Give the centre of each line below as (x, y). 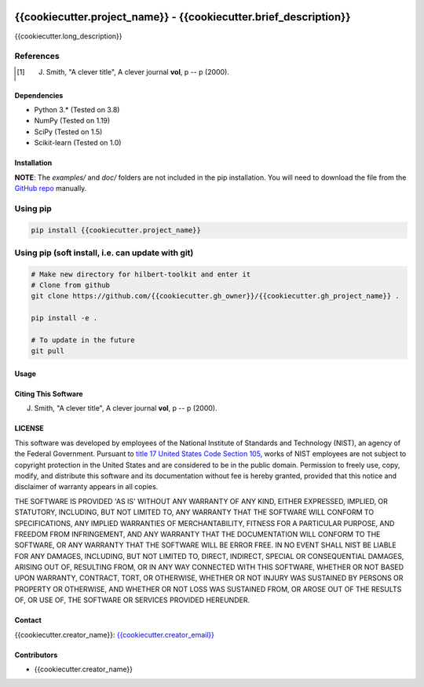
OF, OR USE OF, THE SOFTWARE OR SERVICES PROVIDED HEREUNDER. (132, 600)
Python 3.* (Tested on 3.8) (77, 110)
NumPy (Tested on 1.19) (72, 121)
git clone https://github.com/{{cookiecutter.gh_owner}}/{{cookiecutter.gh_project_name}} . (215, 296)
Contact (28, 620)
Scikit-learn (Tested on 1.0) (78, 143)
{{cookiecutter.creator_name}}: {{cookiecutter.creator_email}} (115, 634)
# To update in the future (83, 340)
